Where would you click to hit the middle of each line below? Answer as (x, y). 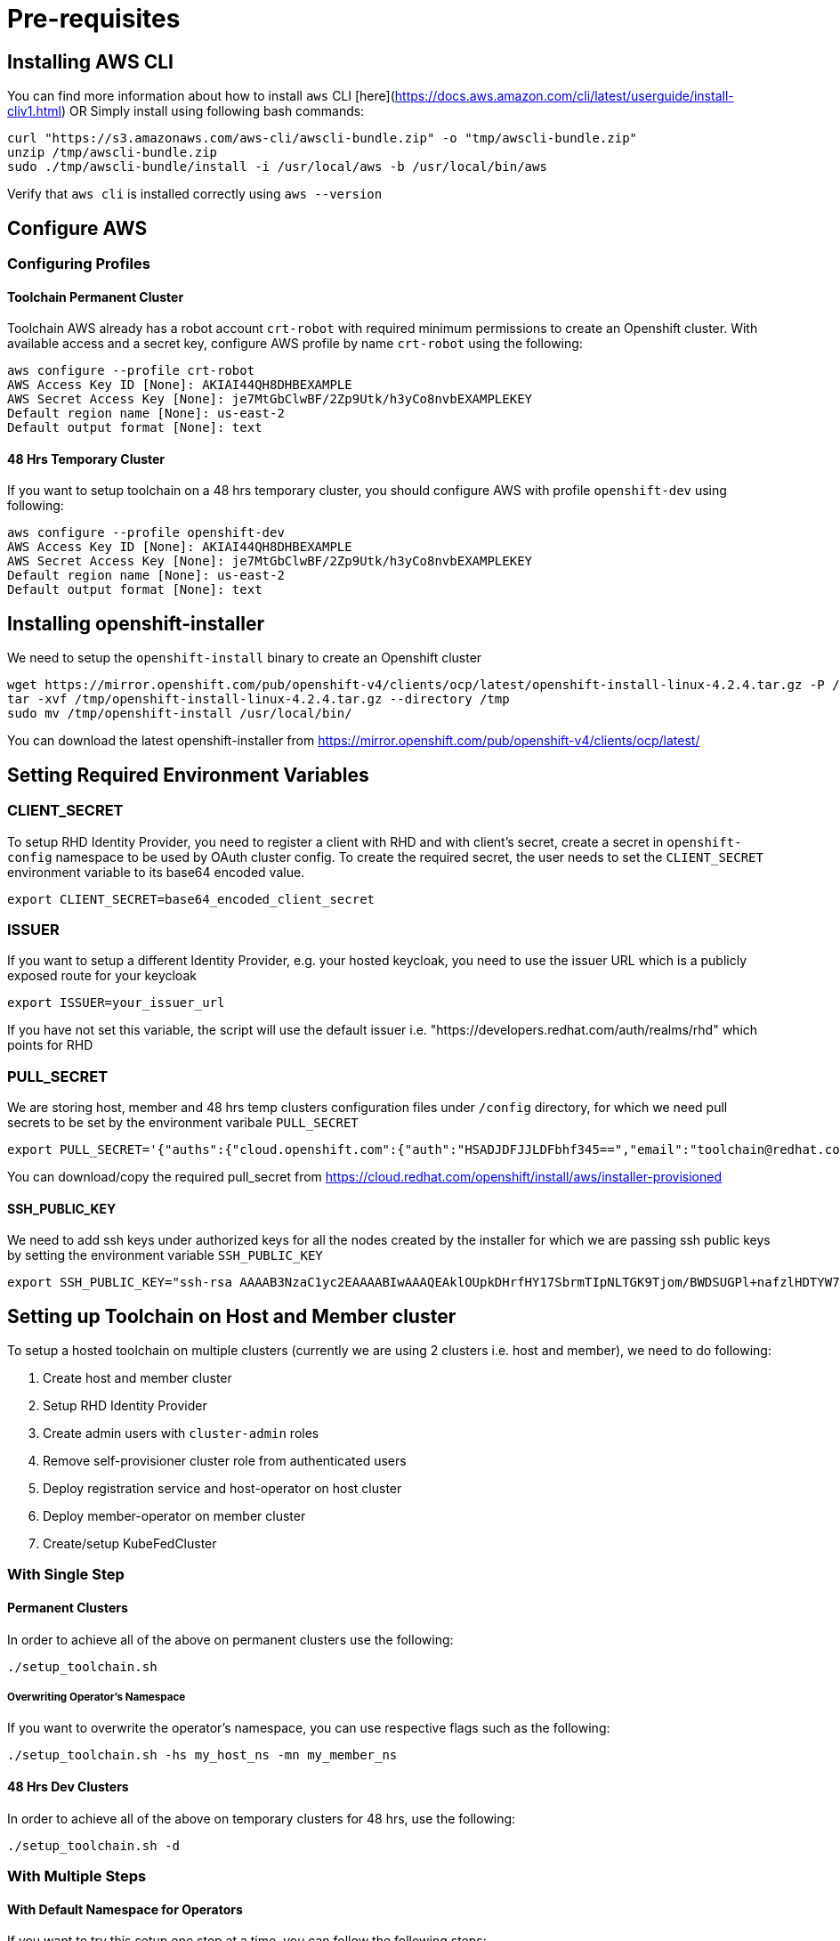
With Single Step (66, 1575)
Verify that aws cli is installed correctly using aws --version (195, 194)
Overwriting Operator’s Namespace (97, 1697)
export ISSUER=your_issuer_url (116, 1003)
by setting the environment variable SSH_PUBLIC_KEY (165, 1255)
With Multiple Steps (77, 1876)
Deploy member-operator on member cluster (174, 1516)
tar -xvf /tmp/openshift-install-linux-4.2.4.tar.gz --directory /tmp (258, 699)
